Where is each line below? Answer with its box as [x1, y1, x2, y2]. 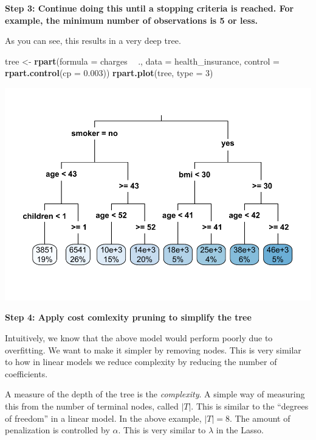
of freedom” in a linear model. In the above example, [5, 411, 202, 424]
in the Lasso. [216, 424, 264, 436]
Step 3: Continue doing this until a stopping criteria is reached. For [5, 2, 294, 14]
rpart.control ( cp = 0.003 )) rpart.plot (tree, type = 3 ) [5, 66, 213, 79]
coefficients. [5, 367, 48, 380]
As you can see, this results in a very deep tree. [5, 34, 181, 47]
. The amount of [229, 411, 290, 424]
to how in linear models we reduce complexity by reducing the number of [5, 355, 277, 368]
